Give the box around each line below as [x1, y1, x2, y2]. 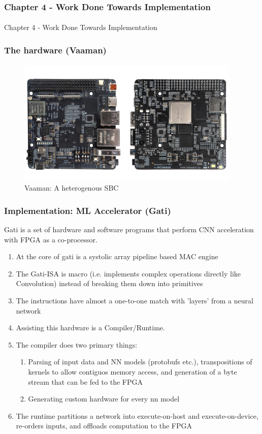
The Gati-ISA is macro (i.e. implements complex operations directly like [16, 268, 241, 278]
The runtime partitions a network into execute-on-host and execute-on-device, [16, 410, 258, 421]
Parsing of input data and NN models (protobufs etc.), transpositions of [28, 356, 252, 367]
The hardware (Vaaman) [4, 43, 107, 56]
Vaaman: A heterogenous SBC [24, 182, 119, 193]
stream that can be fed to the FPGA [28, 376, 143, 387]
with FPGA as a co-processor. [4, 234, 97, 244]
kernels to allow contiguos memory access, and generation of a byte [28, 366, 237, 377]
